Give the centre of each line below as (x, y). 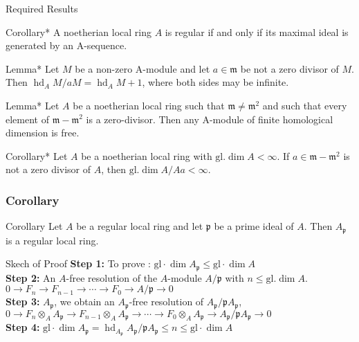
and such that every (305, 105)
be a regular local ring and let (140, 226)
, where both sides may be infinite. (215, 82)
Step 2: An (31, 277)
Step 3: (23, 301)
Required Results (42, 8)
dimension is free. (43, 133)
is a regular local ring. (52, 240)
